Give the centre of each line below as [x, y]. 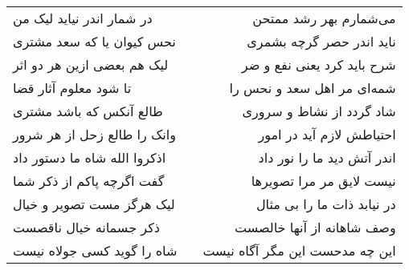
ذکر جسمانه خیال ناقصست [86, 227]
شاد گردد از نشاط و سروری [319, 111]
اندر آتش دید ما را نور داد [327, 157]
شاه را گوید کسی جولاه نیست [95, 250]
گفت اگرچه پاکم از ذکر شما [89, 181]
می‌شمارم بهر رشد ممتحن [324, 18]
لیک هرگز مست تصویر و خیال [94, 204]
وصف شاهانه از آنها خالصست [315, 227]
